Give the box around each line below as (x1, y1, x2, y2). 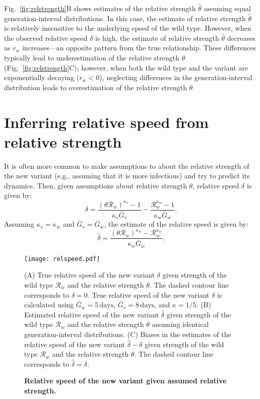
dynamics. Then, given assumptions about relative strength (4, 180, 187, 190)
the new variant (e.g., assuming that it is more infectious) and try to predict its (4, 170, 250, 181)
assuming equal (204, 3, 251, 13)
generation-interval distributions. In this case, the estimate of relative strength (4, 13, 246, 23)
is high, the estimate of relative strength (95, 32, 219, 43)
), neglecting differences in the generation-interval (99, 72, 252, 83)
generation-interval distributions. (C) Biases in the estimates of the (24, 329, 231, 339)
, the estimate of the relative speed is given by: (104, 219, 248, 229)
